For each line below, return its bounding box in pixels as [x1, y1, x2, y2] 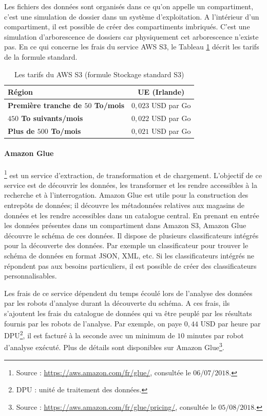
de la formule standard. [4, 51, 78, 62]
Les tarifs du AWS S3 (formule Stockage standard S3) [14, 68, 184, 79]
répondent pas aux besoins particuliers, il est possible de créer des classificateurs [4, 260, 257, 271]
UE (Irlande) [138, 86, 185, 97]
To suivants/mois [21, 112, 83, 123]
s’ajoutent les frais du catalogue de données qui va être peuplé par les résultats [4, 307, 252, 318]
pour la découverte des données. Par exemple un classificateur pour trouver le [4, 240, 249, 251]
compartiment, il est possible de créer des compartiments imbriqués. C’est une [4, 21, 250, 32]
